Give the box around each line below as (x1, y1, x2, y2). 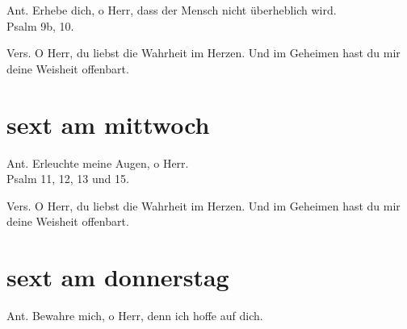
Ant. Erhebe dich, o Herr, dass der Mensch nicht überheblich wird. (6, 2, 337, 18)
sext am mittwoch (6, 107, 210, 140)
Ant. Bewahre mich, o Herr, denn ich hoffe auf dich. (6, 307, 263, 323)
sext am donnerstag (6, 260, 229, 294)
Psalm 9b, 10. (6, 17, 74, 34)
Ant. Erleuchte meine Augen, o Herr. (6, 154, 189, 171)
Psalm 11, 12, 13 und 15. (6, 170, 129, 187)
